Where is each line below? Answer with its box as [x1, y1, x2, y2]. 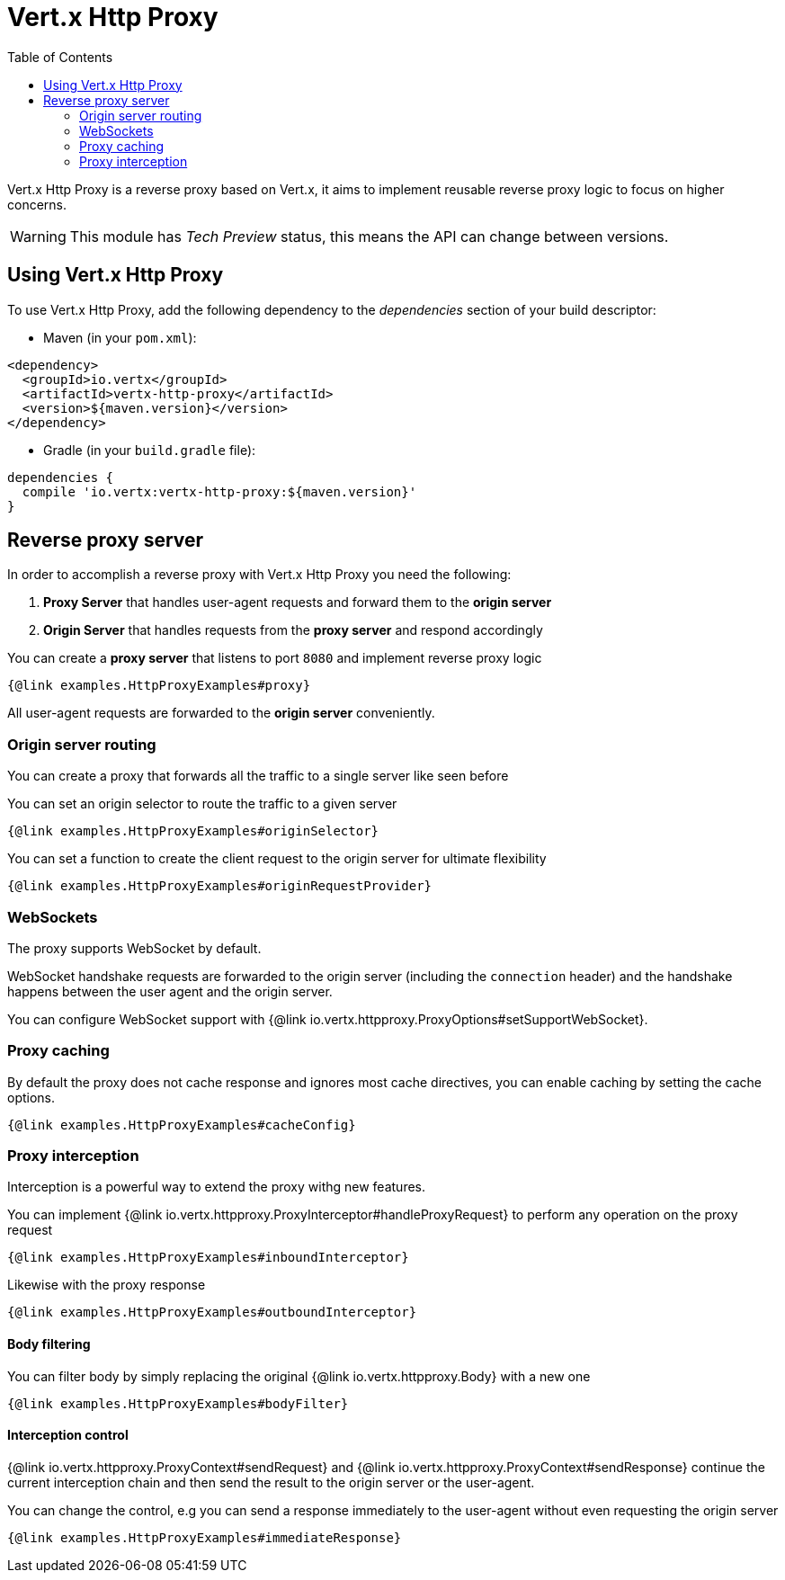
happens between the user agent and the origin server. [7, 983, 333, 999]
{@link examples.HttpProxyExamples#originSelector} [7, 824, 379, 839]
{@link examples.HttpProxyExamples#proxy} [7, 678, 311, 693]
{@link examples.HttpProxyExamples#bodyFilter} [7, 1396, 349, 1411]
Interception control [7, 1427, 129, 1443]
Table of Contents [7, 49, 113, 65]
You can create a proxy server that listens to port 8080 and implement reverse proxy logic [7, 650, 542, 666]
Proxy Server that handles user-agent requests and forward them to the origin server [43, 594, 552, 611]
